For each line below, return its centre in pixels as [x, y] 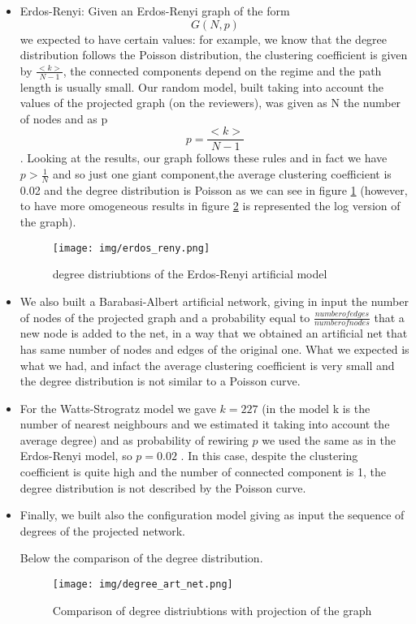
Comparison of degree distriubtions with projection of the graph [212, 610]
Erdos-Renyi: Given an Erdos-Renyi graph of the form [155, 11]
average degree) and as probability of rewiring [134, 439]
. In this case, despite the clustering [269, 456]
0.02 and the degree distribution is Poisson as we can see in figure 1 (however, [214, 189]
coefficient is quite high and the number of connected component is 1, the [203, 472]
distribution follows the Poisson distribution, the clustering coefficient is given [214, 55]
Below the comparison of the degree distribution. [141, 558]
